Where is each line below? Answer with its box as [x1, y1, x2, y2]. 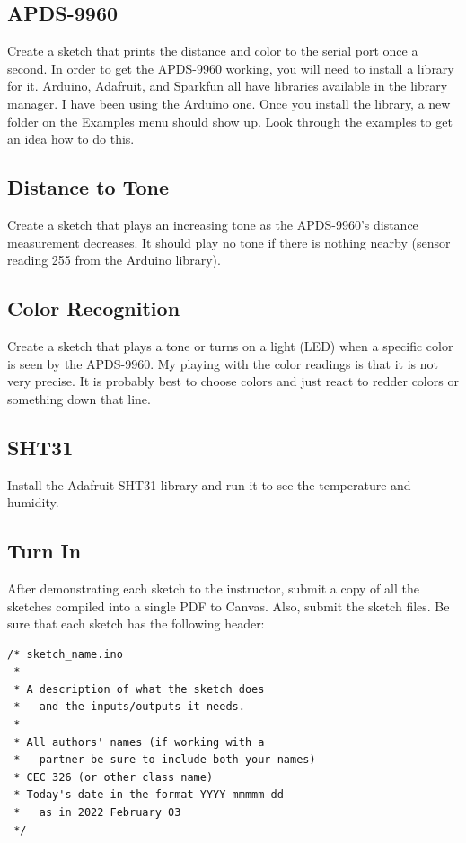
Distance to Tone [7, 173, 169, 201]
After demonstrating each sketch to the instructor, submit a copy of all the [7, 578, 419, 597]
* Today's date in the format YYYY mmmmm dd [13, 788, 284, 802]
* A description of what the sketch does [13, 682, 265, 696]
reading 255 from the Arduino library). [7, 250, 221, 269]
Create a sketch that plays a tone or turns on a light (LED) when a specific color [7, 336, 453, 355]
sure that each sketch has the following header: [7, 614, 265, 633]
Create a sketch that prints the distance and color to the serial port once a [7, 41, 418, 60]
